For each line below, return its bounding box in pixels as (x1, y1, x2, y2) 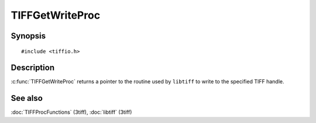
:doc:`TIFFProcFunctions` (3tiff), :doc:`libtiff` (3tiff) (11, 108, 132, 116)
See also (11, 93, 43, 103)
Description (11, 63, 55, 73)
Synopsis (11, 31, 46, 41)
